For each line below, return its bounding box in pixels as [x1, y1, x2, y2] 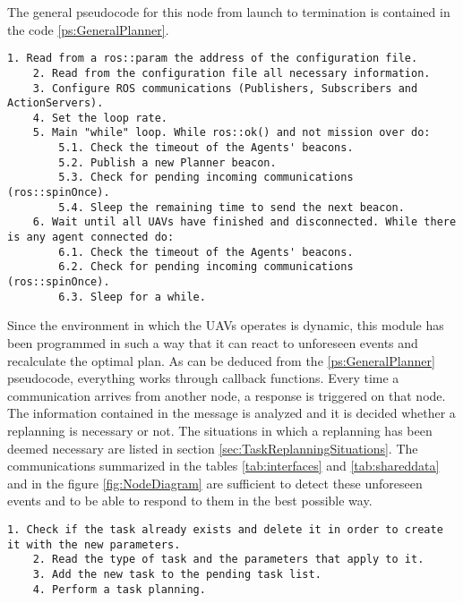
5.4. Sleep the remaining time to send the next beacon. [58, 200, 405, 214]
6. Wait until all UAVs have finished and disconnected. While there [32, 216, 457, 229]
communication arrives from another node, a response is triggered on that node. [7, 386, 446, 404]
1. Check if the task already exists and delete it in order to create [7, 522, 443, 536]
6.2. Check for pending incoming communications [58, 260, 354, 274]
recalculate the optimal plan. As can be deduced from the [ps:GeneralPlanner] [7, 351, 435, 369]
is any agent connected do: [7, 231, 175, 244]
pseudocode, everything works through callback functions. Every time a [7, 369, 399, 387]
